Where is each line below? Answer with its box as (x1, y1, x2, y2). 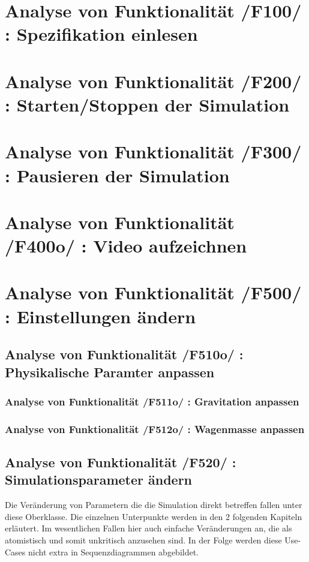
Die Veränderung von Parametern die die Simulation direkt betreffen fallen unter (5, 498, 302, 511)
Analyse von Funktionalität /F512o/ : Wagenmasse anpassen (5, 421, 305, 436)
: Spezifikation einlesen (5, 22, 198, 46)
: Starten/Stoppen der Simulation (5, 92, 290, 116)
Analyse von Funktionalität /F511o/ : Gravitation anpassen (5, 393, 299, 408)
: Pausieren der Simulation (5, 163, 230, 187)
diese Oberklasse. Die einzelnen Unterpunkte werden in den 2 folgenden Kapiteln (5, 510, 302, 522)
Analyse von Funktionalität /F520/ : (5, 453, 236, 471)
